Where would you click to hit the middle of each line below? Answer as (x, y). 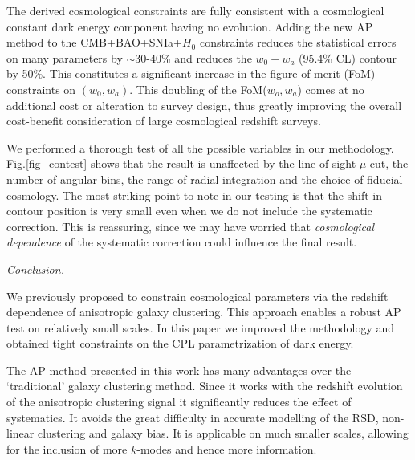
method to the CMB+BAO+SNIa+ (94, 42)
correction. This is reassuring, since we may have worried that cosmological (191, 226)
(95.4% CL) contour (348, 57)
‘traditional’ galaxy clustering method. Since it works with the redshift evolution (205, 386)
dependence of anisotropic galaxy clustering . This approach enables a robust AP (204, 312)
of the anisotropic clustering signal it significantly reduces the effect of (179, 402)
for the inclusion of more (67, 448)
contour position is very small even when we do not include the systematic (189, 211)
